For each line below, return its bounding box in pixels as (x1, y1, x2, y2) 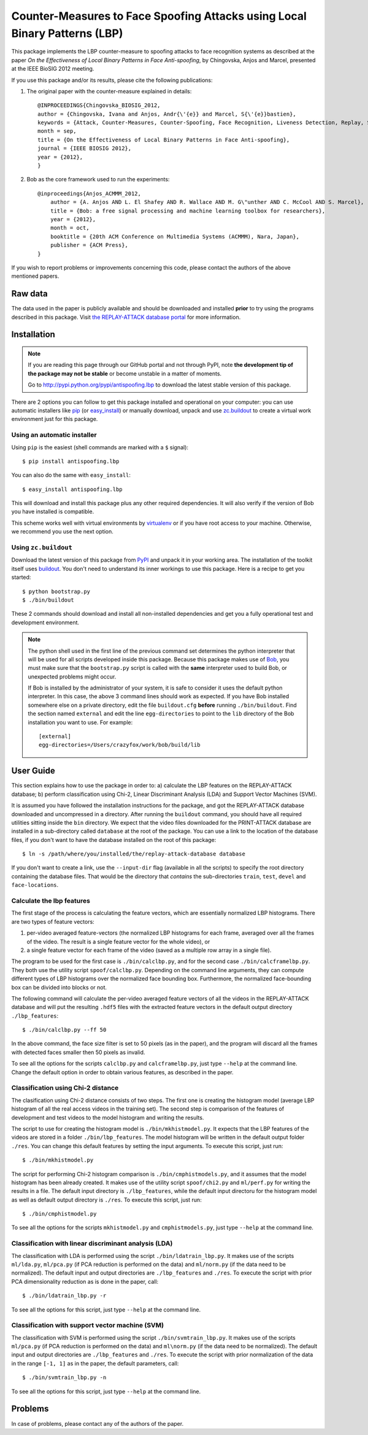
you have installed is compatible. (11, 508, 94, 516)
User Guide (11, 766, 55, 776)
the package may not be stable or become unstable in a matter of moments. (28, 369, 222, 377)
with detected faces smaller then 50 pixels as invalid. (11, 1048, 145, 1056)
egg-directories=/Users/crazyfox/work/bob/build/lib (39, 741, 201, 749)
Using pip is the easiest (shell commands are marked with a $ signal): (11, 443, 189, 451)
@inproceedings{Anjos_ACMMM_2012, (37, 190, 141, 197)
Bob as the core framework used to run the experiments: (26, 176, 170, 183)
